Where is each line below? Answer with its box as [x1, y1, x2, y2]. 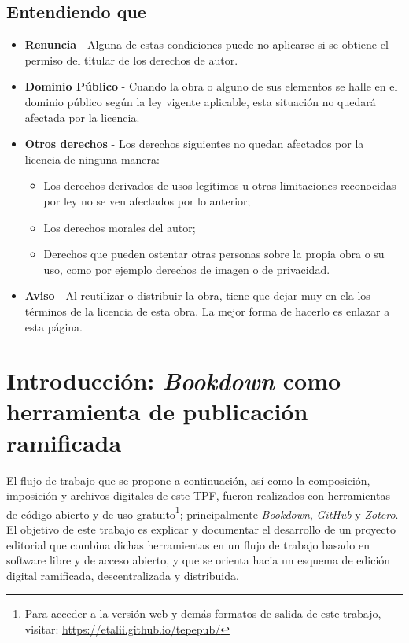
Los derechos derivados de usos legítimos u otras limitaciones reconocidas [43, 177, 396, 194]
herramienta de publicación [6, 395, 308, 427]
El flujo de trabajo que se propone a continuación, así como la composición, [6, 471, 370, 488]
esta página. [24, 318, 83, 334]
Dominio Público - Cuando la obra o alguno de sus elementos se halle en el [24, 78, 398, 94]
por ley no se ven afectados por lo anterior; [43, 192, 251, 209]
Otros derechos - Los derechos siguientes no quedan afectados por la [24, 135, 364, 152]
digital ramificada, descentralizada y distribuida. [6, 567, 239, 583]
